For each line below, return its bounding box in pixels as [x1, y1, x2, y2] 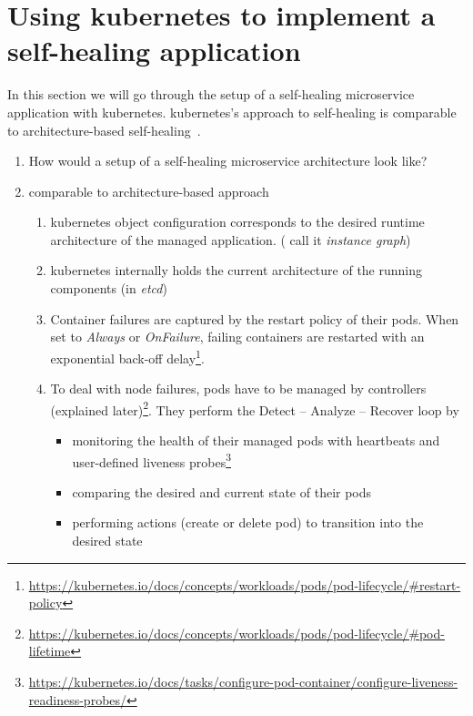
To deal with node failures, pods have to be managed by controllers [50, 379, 427, 398]
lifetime [28, 641, 71, 660]
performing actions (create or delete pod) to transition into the [72, 513, 424, 532]
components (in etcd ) [50, 279, 167, 298]
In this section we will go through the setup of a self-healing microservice [7, 85, 415, 104]
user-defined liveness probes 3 [72, 449, 232, 471]
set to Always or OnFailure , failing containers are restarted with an [50, 327, 425, 346]
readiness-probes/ [28, 690, 127, 709]
